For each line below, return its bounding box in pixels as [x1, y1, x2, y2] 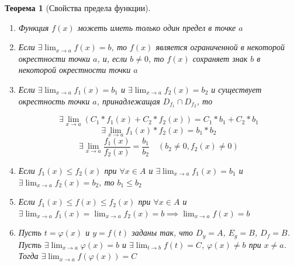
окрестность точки [18, 94, 90, 107]
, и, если [97, 52, 127, 64]
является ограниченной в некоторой [155, 41, 285, 53]
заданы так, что [132, 226, 193, 239]
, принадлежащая [96, 94, 160, 107]
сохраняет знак [192, 52, 248, 64]
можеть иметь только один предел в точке [77, 21, 236, 33]
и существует [211, 83, 262, 95]
